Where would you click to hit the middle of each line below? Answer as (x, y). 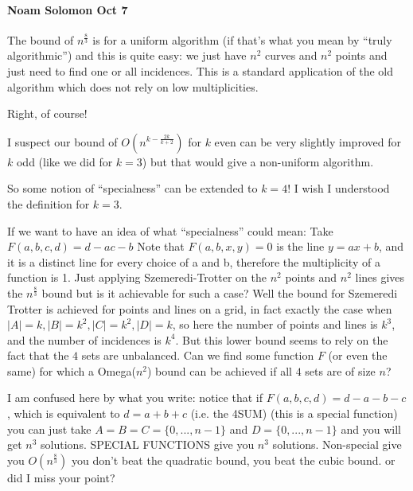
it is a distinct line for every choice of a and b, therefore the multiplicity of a (194, 261)
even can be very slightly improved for (308, 141)
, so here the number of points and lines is (275, 324)
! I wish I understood (339, 188)
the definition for (49, 203)
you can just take (49, 429)
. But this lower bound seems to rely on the (282, 339)
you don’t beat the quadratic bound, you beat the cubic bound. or (233, 460)
